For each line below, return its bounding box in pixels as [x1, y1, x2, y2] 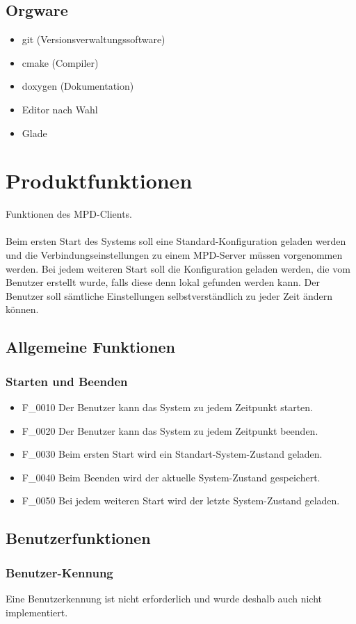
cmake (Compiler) [22, 55, 99, 70]
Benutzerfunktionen [6, 527, 151, 549]
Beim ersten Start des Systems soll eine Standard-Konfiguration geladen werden [6, 234, 346, 248]
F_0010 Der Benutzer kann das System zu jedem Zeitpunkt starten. [22, 400, 313, 415]
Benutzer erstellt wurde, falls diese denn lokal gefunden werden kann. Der [6, 275, 320, 289]
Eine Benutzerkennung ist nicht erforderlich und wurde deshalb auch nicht [6, 591, 322, 606]
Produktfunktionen [6, 166, 193, 195]
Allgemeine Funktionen [6, 336, 176, 358]
